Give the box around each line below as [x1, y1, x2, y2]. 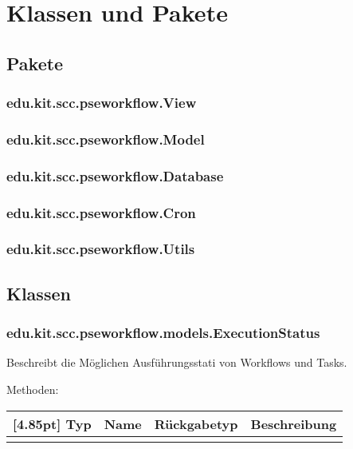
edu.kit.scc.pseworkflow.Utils [6, 239, 195, 259]
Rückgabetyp [154, 414, 238, 433]
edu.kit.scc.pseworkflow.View [6, 93, 197, 113]
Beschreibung [250, 414, 337, 433]
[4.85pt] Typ [13, 414, 92, 433]
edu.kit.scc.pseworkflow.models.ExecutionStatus [6, 323, 320, 343]
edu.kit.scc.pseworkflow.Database [6, 165, 224, 185]
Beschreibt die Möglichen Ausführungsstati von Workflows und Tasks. [6, 354, 347, 371]
